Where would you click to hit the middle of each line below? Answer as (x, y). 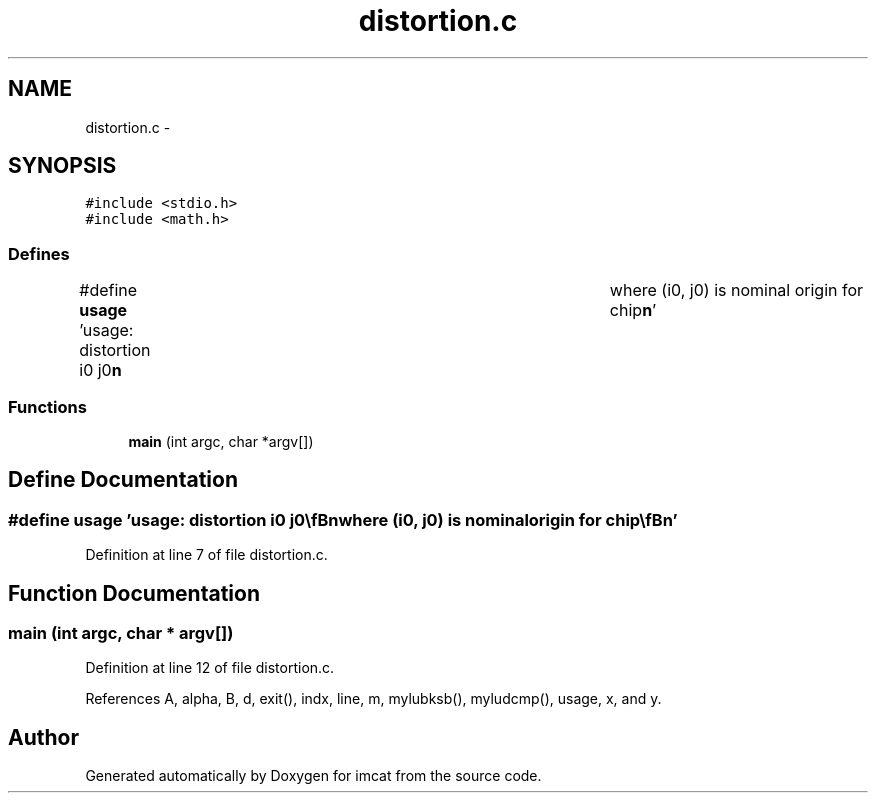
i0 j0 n (100, 370)
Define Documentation (123, 480)
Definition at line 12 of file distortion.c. (210, 668)
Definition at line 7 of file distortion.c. (206, 555)
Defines (39, 253)
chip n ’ (633, 310)
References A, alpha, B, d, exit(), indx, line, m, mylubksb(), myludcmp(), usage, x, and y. (373, 699)
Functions (47, 406)
